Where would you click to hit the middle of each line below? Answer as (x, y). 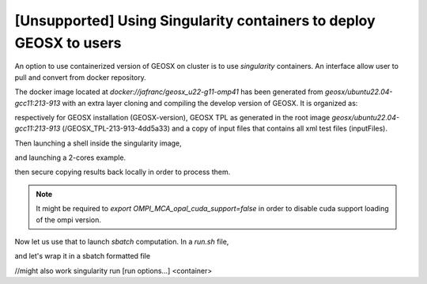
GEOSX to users (68, 43)
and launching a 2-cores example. (70, 157)
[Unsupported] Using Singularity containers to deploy (195, 21)
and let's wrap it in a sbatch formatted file (82, 256)
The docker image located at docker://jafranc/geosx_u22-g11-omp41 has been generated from (169, 92)
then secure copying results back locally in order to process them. (123, 172)
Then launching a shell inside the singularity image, (98, 143)
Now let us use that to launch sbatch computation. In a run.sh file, (122, 242)
